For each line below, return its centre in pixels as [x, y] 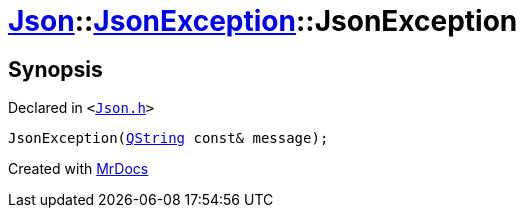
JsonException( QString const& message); [168, 138]
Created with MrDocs [78, 169]
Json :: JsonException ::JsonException [263, 21]
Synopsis [55, 69]
